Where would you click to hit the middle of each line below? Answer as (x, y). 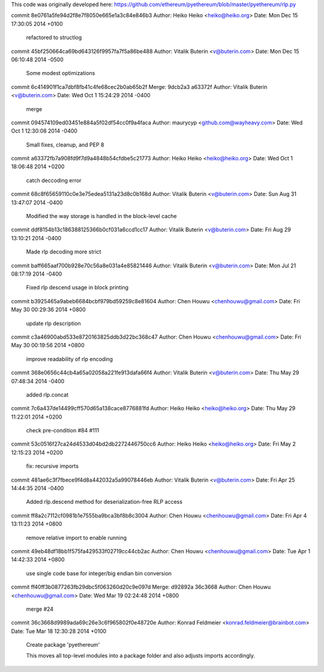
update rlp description (53, 323)
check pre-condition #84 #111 (62, 431)
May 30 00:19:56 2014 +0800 (48, 345)
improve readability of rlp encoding (70, 359)
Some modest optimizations (61, 73)
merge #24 (40, 609)
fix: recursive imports (52, 466)
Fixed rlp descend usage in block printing (77, 288)
